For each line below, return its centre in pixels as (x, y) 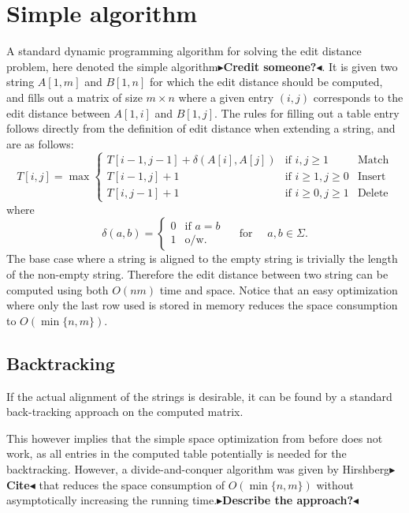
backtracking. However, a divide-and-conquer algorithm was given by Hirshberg (198, 469)
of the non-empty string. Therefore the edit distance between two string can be (197, 274)
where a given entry (226, 97)
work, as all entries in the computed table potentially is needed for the (177, 453)
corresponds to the (358, 97)
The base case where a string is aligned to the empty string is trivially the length (202, 258)
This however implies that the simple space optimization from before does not (195, 438)
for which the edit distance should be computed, (266, 82)
